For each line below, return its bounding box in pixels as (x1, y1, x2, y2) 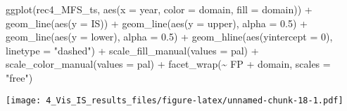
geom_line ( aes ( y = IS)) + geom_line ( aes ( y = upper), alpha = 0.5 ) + (6, 15, 308, 30)
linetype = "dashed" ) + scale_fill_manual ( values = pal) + (6, 43, 259, 57)
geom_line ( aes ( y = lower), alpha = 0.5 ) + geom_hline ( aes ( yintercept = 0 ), (6, 29, 333, 44)
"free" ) (6, 70, 33, 84)
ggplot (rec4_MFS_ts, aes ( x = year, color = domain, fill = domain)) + (6, 2, 313, 16)
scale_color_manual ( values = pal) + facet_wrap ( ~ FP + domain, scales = (6, 57, 331, 71)
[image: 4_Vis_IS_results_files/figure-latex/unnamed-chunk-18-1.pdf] (6, 95, 343, 105)
